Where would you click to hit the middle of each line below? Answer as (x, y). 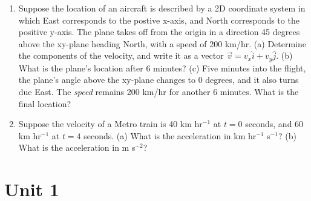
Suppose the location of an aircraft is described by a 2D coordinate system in (162, 8)
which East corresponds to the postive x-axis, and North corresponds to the (159, 20)
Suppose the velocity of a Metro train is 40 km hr (110, 124)
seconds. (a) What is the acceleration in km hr (170, 135)
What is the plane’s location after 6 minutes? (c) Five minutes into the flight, (162, 68)
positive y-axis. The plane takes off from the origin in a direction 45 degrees (159, 32)
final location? (45, 103)
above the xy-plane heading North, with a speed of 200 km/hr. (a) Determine (162, 43)
